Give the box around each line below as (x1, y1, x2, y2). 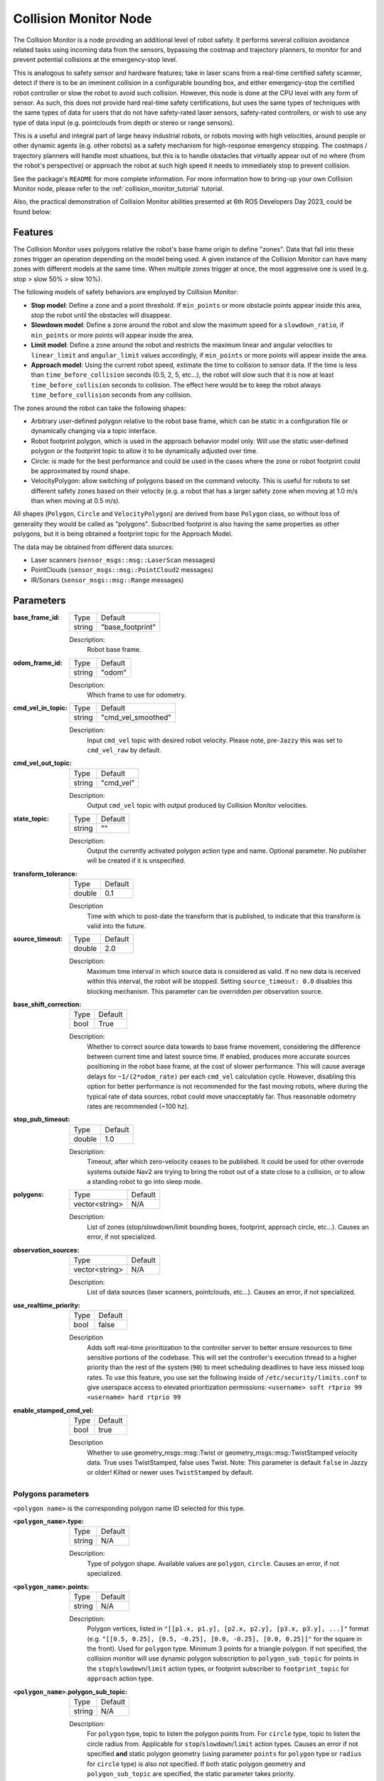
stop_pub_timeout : (13, 1115, 70, 1123)
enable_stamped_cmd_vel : (13, 1406, 94, 1414)
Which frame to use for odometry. (87, 690, 186, 699)
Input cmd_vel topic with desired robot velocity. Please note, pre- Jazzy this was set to (87, 736, 343, 744)
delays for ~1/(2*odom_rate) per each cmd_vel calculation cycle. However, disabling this (87, 1072, 356, 1081)
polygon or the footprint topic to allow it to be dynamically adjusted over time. (31, 447, 259, 455)
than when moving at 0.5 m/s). (31, 497, 121, 505)
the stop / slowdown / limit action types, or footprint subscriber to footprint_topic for (87, 1664, 350, 1673)
